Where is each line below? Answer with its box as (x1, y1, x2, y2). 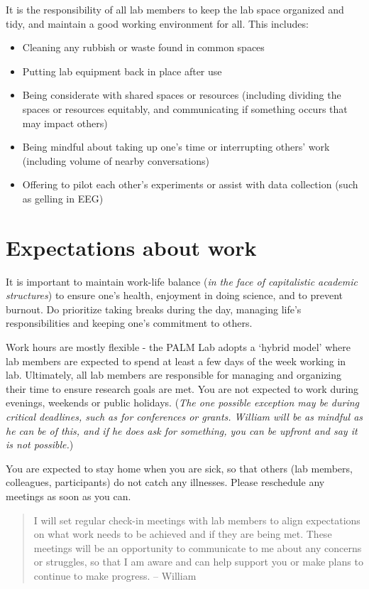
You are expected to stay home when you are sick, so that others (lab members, (6, 460, 353, 475)
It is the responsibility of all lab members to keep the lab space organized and (6, 2, 344, 16)
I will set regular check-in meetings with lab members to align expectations (33, 512, 360, 527)
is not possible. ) (6, 437, 74, 452)
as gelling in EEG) (22, 190, 104, 205)
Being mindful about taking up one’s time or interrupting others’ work (22, 139, 330, 154)
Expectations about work (6, 232, 257, 261)
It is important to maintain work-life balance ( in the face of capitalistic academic (6, 274, 358, 288)
